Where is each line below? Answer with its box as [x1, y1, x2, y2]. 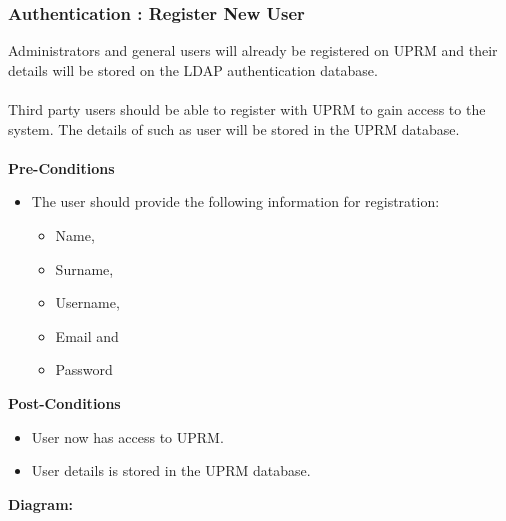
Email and [55, 325, 119, 346]
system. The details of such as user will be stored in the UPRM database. [8, 118, 460, 139]
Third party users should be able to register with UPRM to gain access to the [8, 99, 486, 119]
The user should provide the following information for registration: [31, 191, 440, 212]
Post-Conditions [8, 392, 121, 413]
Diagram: [8, 493, 74, 514]
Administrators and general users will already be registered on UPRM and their [8, 40, 498, 61]
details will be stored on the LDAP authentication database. [8, 59, 378, 80]
